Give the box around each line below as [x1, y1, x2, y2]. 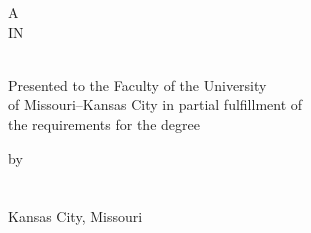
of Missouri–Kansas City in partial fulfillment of [8, 94, 303, 115]
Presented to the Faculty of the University [8, 74, 267, 95]
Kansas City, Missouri [8, 206, 143, 227]
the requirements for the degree [8, 113, 200, 134]
